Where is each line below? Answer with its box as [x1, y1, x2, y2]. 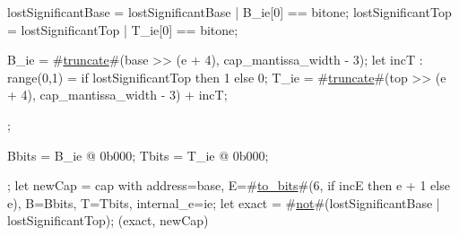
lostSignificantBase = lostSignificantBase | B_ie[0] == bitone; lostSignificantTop [7, 3, 452, 21]
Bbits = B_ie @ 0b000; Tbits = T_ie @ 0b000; [7, 145, 269, 164]
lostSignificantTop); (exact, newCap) [7, 211, 209, 230]
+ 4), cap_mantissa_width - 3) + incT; [7, 85, 228, 104]
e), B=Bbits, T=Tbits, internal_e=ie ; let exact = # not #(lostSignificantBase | [7, 193, 440, 212]
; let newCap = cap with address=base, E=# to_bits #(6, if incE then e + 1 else [7, 176, 450, 195]
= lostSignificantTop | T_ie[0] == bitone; [7, 20, 238, 39]
